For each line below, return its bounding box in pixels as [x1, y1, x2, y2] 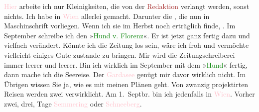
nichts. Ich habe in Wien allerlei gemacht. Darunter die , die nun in [4, 10, 210, 21]
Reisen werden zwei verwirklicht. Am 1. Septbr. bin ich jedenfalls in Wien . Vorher [4, 89, 255, 99]
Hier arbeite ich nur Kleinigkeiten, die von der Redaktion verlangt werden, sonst [4, 1, 250, 11]
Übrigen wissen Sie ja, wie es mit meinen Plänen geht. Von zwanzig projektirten [4, 79, 249, 89]
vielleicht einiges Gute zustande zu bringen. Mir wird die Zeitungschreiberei [4, 49, 235, 60]
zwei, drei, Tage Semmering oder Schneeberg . [4, 98, 142, 109]
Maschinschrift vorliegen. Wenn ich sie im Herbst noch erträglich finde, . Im [4, 20, 236, 31]
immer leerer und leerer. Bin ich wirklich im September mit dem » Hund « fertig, [4, 59, 248, 70]
